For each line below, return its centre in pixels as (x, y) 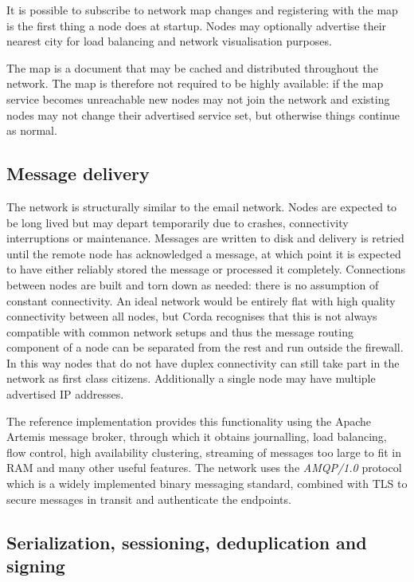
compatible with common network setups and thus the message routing (180, 331)
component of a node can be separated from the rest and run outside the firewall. (205, 347)
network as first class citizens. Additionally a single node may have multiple (191, 378)
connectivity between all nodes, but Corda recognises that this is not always (192, 316)
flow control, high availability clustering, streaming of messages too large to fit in (204, 452)
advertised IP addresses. (65, 394)
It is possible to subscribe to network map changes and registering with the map (202, 10)
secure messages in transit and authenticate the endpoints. (149, 499)
